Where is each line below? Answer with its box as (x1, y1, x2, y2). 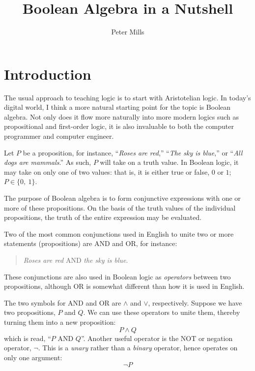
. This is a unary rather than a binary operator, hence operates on (38, 342, 238, 353)
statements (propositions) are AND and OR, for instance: (4, 238, 177, 248)
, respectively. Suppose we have (148, 297, 242, 308)
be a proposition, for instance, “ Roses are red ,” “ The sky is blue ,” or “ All (23, 147, 243, 157)
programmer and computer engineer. (4, 131, 114, 141)
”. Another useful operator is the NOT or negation (81, 333, 233, 343)
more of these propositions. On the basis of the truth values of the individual (4, 202, 236, 213)
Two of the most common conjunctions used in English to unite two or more (4, 228, 234, 239)
